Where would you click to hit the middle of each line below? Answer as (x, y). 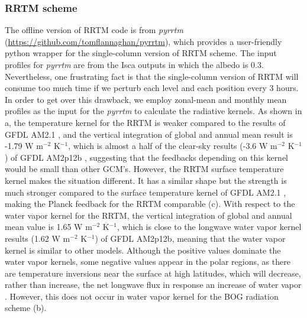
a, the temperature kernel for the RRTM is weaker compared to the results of (145, 122)
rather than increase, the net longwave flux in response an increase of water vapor (153, 285)
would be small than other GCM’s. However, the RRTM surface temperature (144, 169)
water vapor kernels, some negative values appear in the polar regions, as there (148, 262)
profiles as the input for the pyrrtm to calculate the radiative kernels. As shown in (153, 111)
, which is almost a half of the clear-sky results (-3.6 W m (173, 146)
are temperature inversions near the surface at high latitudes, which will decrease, (153, 273)
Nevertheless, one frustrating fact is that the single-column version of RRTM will (152, 76)
